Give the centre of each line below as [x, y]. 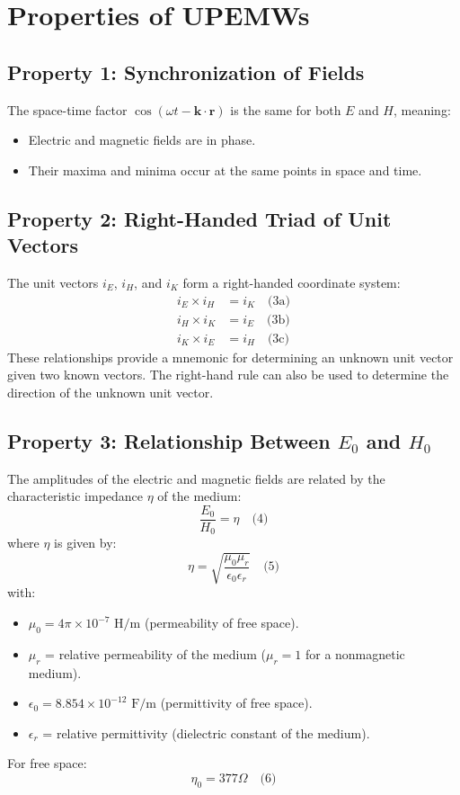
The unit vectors [53, 282]
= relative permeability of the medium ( [155, 653]
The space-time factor [67, 109]
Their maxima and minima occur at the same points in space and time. [225, 170]
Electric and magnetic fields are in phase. [142, 140]
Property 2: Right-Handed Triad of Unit [199, 218]
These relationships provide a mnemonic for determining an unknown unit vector [230, 357]
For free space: [47, 763]
